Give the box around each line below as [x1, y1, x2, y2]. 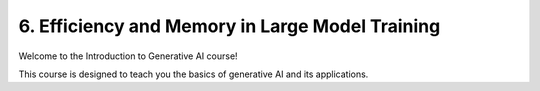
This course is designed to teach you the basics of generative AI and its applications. [18, 68, 369, 80]
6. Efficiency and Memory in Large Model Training [18, 15, 441, 37]
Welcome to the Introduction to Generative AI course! [18, 50, 239, 62]
